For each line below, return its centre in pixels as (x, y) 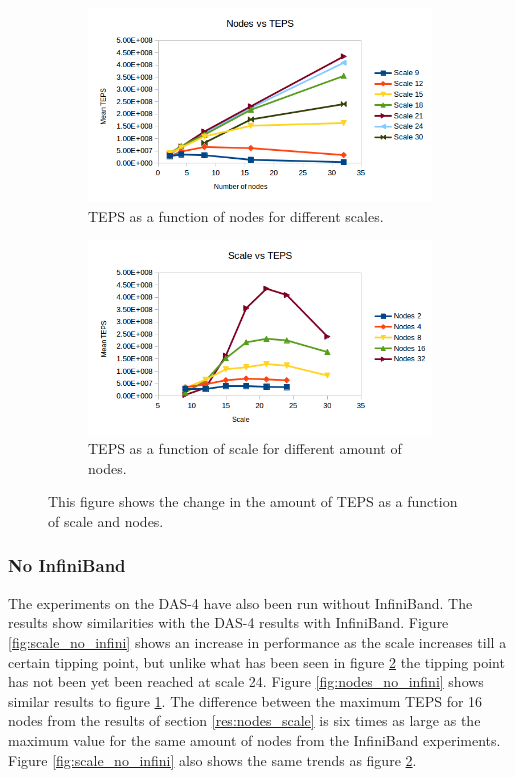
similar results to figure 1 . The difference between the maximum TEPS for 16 (245, 700)
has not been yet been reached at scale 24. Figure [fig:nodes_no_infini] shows (246, 681)
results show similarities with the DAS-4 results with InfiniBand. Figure (228, 622)
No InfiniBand (67, 565)
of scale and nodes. (106, 520)
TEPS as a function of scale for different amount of (245, 448)
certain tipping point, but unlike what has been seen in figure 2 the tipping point (256, 661)
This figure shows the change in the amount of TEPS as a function (253, 501)
